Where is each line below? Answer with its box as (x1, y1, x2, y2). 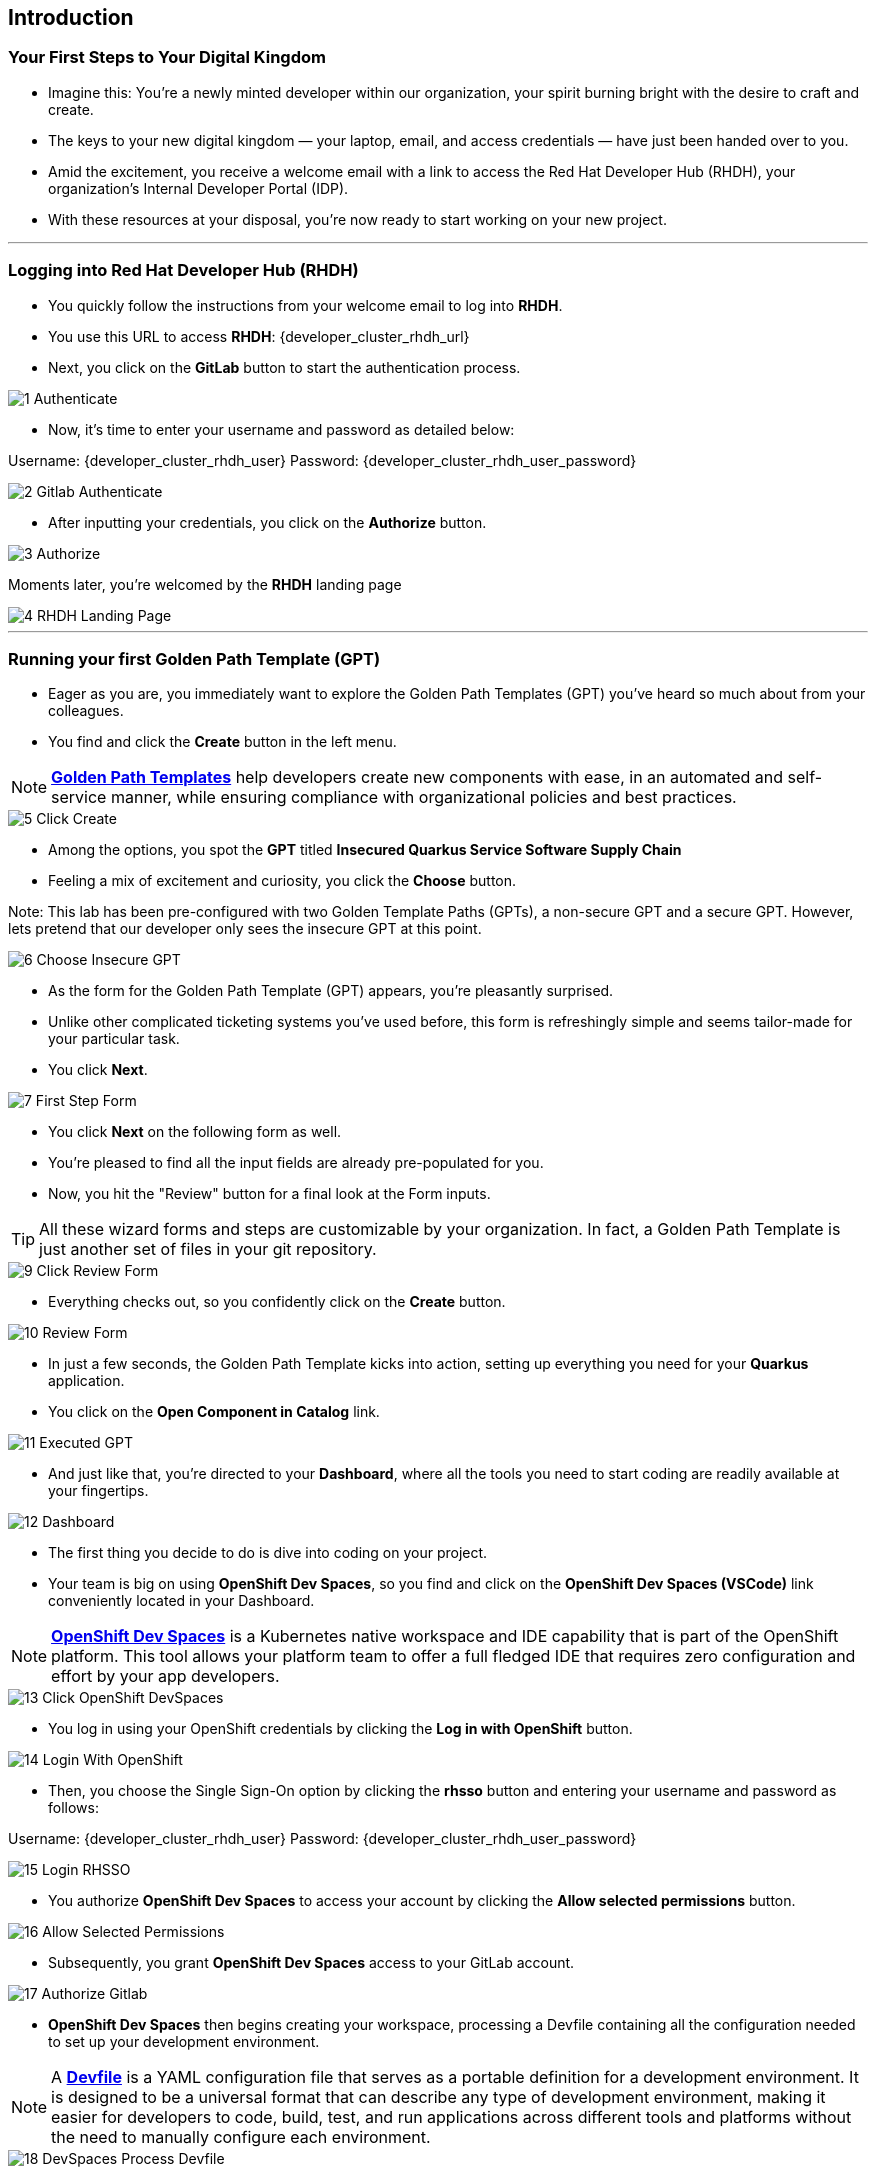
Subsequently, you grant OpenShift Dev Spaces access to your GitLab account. (48, 1954, 575, 1972)
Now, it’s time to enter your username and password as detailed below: (48, 420, 515, 438)
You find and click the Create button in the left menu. (48, 733, 397, 751)
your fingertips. (48, 1482, 149, 1500)
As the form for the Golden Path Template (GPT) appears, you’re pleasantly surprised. (48, 982, 614, 1000)
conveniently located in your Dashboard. (48, 1592, 315, 1610)
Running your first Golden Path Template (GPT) (8, 648, 381, 669)
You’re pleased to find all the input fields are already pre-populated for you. (48, 1154, 544, 1172)
